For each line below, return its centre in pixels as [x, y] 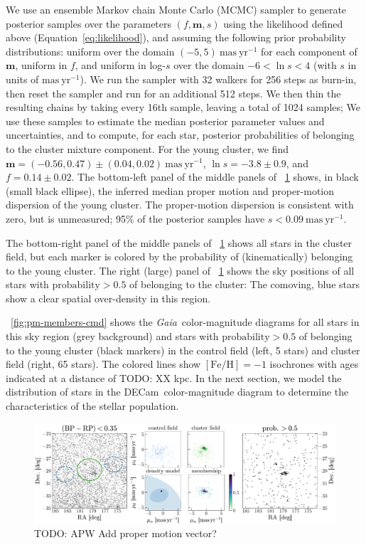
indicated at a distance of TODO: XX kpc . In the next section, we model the [174, 377]
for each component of [309, 51]
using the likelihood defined [283, 23]
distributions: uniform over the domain [90, 51]
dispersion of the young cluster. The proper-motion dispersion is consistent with [180, 205]
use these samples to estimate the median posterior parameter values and [165, 121]
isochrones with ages [314, 364]
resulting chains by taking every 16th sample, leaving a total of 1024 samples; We [183, 107]
